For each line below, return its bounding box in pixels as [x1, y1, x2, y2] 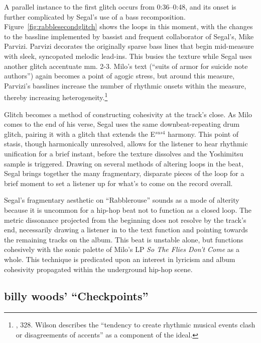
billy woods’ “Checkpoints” [4, 288, 149, 304]
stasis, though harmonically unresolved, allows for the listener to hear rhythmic [4, 138, 248, 149]
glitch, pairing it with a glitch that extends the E [4, 128, 155, 139]
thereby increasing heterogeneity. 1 [4, 91, 108, 102]
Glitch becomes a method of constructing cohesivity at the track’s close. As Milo [4, 109, 252, 119]
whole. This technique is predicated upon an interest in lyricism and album [4, 253, 235, 264]
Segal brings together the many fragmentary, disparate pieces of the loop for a [4, 168, 244, 179]
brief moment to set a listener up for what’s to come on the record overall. [4, 178, 233, 188]
